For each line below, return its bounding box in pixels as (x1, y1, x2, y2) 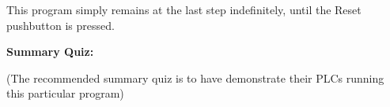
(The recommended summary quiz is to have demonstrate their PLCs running (6, 69, 384, 86)
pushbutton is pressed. (6, 17, 115, 33)
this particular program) (6, 85, 124, 101)
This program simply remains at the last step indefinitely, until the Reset (6, 2, 362, 17)
